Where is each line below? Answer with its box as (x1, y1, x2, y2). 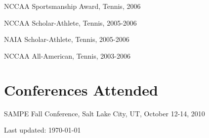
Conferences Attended (4, 79, 158, 100)
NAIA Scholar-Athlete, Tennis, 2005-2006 (4, 34, 129, 44)
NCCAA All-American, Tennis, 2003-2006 (4, 50, 130, 61)
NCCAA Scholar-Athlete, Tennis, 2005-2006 (4, 17, 137, 28)
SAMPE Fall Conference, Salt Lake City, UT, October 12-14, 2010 (4, 108, 205, 118)
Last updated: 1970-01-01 (4, 125, 81, 135)
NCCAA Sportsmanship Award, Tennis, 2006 (4, 1, 141, 11)
